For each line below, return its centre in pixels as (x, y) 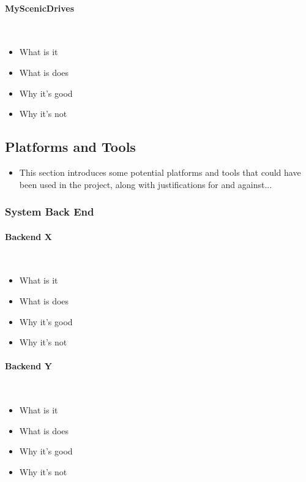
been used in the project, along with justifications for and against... (146, 184)
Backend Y (28, 366)
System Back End (50, 212)
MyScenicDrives (40, 8)
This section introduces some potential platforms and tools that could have (160, 172)
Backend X (28, 236)
